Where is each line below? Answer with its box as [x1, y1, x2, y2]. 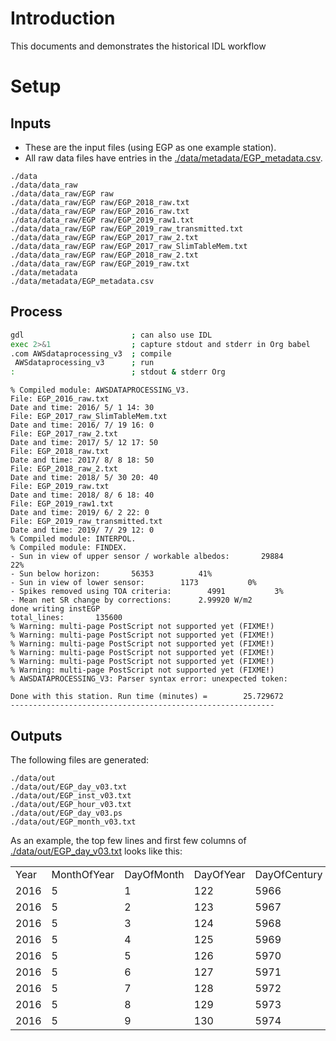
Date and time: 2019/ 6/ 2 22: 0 [10, 508, 150, 518]
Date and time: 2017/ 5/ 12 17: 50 [10, 438, 159, 448]
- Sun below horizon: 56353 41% [10, 569, 213, 579]
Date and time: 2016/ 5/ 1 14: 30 [10, 403, 155, 413]
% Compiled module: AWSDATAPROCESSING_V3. [10, 385, 190, 396]
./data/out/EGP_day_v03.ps [10, 808, 123, 818]
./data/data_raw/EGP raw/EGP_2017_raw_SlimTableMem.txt [10, 241, 248, 251]
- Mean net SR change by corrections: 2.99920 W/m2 [10, 595, 253, 606]
